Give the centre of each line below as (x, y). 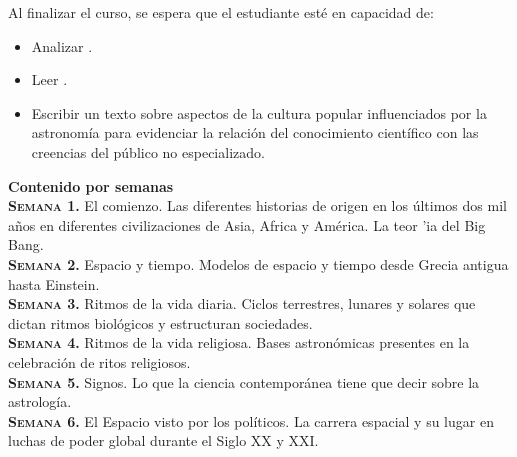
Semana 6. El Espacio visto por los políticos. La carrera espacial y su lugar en (251, 420)
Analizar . (62, 45)
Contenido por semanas (91, 185)
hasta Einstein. (54, 283)
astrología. (40, 401)
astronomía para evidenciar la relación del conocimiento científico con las (255, 132)
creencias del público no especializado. (148, 151)
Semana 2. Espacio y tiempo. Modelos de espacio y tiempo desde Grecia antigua (258, 263)
